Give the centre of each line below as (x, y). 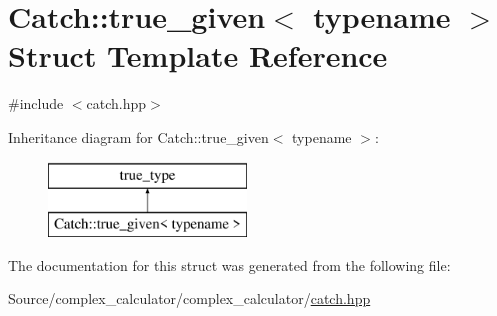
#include (36, 103)
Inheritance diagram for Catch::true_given (138, 136)
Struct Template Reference (198, 55)
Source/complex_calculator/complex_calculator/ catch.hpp (189, 298)
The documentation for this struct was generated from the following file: (229, 264)
